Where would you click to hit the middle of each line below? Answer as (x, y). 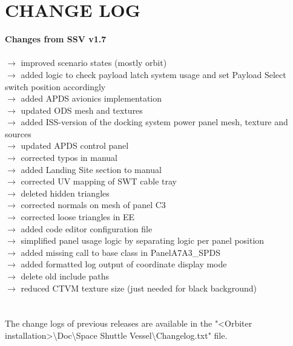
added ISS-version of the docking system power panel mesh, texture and (154, 122)
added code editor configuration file (87, 228)
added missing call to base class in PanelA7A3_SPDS (120, 252)
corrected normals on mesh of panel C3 (93, 205)
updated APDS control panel (75, 145)
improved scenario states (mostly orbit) (94, 63)
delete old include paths (65, 276)
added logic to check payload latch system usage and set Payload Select (153, 74)
